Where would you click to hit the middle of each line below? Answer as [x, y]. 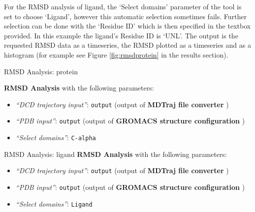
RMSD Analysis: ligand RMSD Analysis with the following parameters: [115, 154]
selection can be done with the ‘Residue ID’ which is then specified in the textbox [127, 26]
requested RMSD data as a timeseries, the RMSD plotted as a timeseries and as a [127, 45]
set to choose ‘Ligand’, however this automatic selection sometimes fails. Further [125, 16]
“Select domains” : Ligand [54, 203]
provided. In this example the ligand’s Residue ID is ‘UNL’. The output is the [121, 35]
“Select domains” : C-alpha [56, 137]
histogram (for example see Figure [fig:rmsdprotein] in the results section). [116, 54]
